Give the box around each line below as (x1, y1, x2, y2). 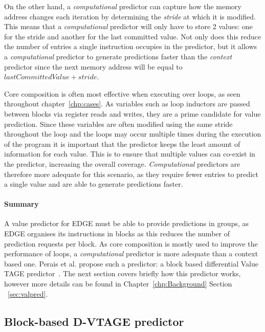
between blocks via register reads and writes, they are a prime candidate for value (4, 108, 261, 119)
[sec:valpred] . (8, 288, 48, 299)
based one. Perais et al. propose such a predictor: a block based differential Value (4, 258, 258, 269)
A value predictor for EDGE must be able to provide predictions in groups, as (4, 218, 249, 229)
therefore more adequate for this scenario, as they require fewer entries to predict (4, 168, 258, 179)
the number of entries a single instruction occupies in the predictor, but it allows (4, 41, 257, 52)
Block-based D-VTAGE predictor (4, 313, 184, 329)
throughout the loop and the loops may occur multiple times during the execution (4, 128, 261, 139)
